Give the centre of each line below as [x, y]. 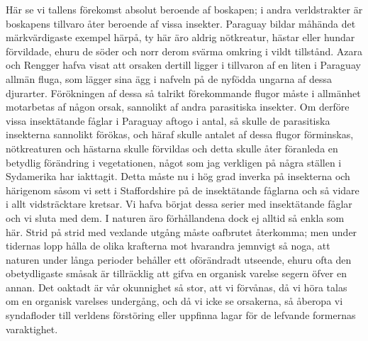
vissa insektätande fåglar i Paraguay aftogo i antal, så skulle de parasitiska [168, 120]
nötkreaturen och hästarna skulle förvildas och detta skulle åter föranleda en [172, 148]
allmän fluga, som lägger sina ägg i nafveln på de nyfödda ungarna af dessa [169, 78]
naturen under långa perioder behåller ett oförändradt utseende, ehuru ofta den [179, 259]
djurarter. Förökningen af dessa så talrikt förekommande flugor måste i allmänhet [183, 93]
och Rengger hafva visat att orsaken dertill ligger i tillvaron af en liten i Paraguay [183, 65]
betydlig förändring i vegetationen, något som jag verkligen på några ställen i [174, 162]
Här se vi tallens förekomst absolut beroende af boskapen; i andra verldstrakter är [184, 9]
